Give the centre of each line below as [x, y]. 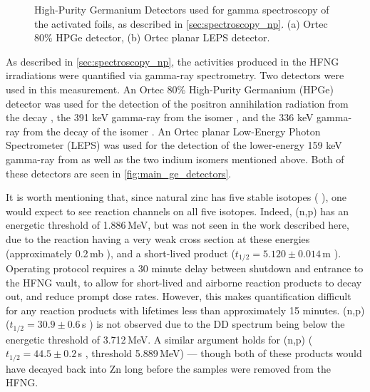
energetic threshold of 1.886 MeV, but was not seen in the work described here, [178, 225]
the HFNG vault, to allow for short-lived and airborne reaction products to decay [184, 282]
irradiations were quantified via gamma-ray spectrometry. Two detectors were [175, 75]
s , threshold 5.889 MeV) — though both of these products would [220, 353]
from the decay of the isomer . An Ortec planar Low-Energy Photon [172, 131]
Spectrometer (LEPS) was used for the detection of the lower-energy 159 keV [174, 145]
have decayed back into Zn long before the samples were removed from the [169, 368]
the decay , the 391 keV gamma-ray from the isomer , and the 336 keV [160, 117]
